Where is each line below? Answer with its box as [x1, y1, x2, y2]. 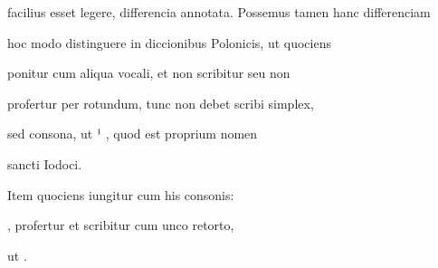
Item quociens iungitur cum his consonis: [7, 185, 234, 204]
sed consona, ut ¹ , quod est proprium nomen [7, 124, 258, 143]
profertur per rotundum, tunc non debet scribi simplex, [7, 93, 314, 112]
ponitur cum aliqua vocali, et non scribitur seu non [7, 63, 290, 82]
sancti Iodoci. [7, 154, 82, 173]
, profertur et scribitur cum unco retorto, [7, 215, 234, 234]
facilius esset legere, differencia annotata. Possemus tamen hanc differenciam [7, 3, 431, 21]
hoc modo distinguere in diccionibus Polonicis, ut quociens [7, 33, 331, 52]
